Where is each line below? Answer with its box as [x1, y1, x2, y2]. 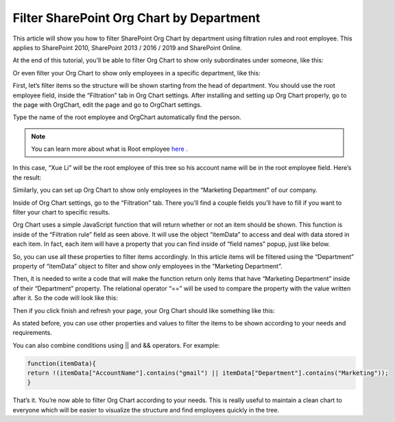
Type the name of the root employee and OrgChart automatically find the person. [12, 113, 241, 121]
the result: [12, 173, 42, 182]
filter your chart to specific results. [12, 208, 110, 216]
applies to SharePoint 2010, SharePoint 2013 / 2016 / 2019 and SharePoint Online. [12, 43, 243, 51]
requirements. [12, 329, 53, 337]
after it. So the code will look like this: [12, 294, 118, 302]
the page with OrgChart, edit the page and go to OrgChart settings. [12, 100, 202, 109]
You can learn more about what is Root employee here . [31, 145, 188, 153]
